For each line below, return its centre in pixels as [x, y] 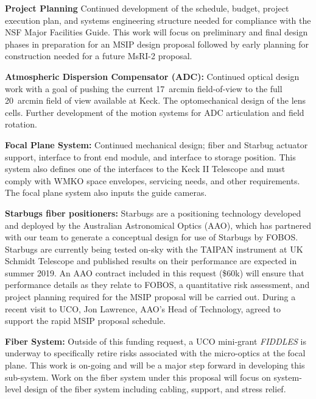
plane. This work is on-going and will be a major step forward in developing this [155, 365]
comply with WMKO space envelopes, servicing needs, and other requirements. [153, 180]
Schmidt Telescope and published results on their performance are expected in [151, 261]
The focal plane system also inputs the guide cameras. [106, 192]
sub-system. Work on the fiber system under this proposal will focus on [138, 377]
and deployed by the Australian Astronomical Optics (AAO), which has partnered [158, 225]
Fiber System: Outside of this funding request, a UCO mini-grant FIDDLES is [156, 341]
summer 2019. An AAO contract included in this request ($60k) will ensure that [155, 272]
